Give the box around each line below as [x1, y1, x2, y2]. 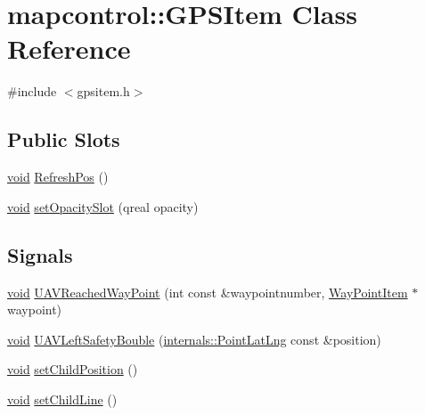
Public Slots [7, 126, 120, 153]
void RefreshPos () [7, 167, 109, 186]
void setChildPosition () [7, 360, 138, 378]
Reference [7, 30, 131, 67]
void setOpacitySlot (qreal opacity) [7, 197, 199, 216]
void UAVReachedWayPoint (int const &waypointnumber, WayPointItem [7, 282, 408, 301]
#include [7, 82, 57, 101]
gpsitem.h [77, 82, 130, 101]
